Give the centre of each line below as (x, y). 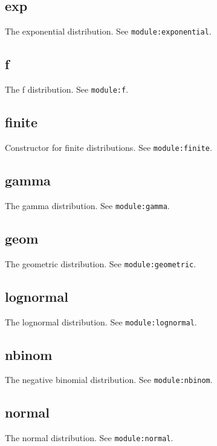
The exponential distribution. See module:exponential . (108, 31)
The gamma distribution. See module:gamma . (87, 205)
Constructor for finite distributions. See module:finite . (108, 147)
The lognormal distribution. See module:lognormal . (101, 321)
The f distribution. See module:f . (67, 89)
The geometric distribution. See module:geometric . (101, 263)
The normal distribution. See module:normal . (89, 438)
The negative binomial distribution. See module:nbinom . (109, 380)
